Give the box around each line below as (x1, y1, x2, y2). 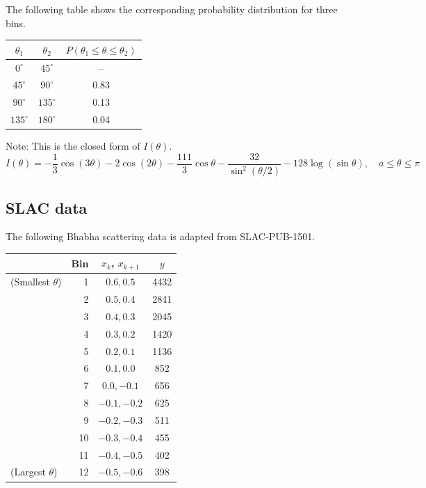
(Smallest (10, 274, 50, 289)
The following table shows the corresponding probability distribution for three (6, 2, 338, 16)
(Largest (10, 464, 46, 479)
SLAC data (6, 196, 88, 218)
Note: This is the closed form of (6, 139, 140, 153)
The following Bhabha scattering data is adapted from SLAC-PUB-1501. (6, 229, 316, 244)
